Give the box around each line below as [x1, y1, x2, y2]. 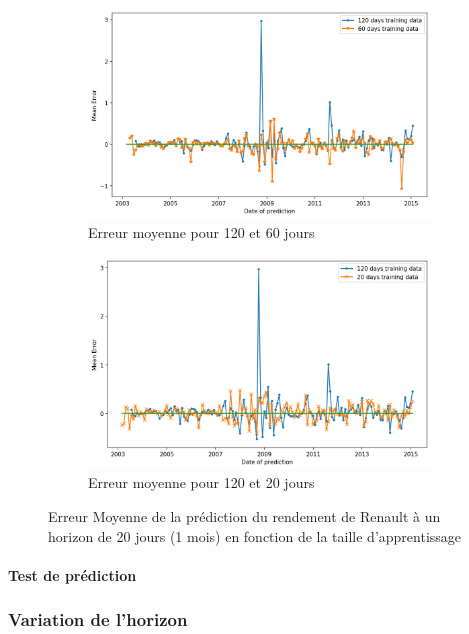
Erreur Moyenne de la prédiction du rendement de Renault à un [48, 505, 441, 526]
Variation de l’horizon [8, 607, 188, 632]
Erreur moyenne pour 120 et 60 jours [88, 221, 315, 242]
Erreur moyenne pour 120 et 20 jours [88, 472, 315, 493]
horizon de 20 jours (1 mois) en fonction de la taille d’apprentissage [48, 525, 462, 546]
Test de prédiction [8, 564, 137, 585]
